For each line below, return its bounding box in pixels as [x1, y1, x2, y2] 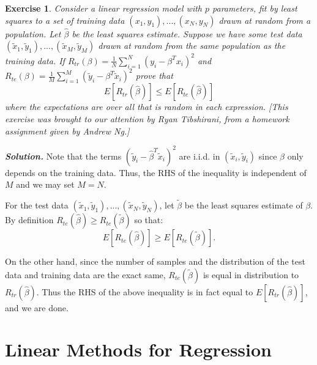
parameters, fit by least [212, 2, 297, 14]
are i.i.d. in [179, 149, 220, 162]
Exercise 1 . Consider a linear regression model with [5, 2, 202, 14]
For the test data [5, 199, 69, 212]
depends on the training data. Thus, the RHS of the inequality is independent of [5, 166, 307, 179]
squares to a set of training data [5, 13, 125, 26]
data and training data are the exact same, [5, 268, 166, 281]
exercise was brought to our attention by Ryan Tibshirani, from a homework [5, 112, 289, 125]
